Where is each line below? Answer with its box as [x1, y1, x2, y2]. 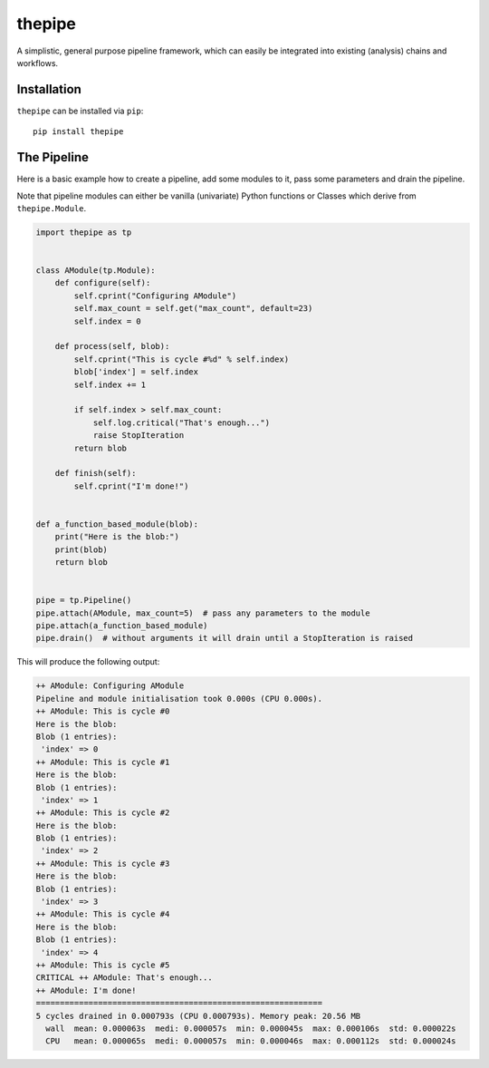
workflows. [16, 57, 59, 68]
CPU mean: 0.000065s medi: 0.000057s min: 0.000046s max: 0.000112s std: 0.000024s [45, 1036, 456, 1046]
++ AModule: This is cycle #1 [35, 757, 170, 767]
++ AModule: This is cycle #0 [35, 706, 170, 716]
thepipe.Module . [16, 202, 87, 213]
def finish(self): [54, 468, 137, 479]
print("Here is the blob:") [54, 531, 180, 542]
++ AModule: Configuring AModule [35, 681, 185, 691]
